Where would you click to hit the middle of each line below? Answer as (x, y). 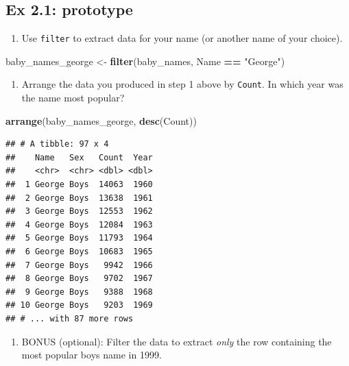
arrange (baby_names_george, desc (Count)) (101, 120)
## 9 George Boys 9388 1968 (79, 292)
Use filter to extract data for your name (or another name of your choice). (182, 38)
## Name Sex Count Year (79, 157)
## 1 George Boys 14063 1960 (79, 185)
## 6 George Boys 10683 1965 (79, 252)
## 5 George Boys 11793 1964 (79, 238)
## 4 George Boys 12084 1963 (79, 224)
